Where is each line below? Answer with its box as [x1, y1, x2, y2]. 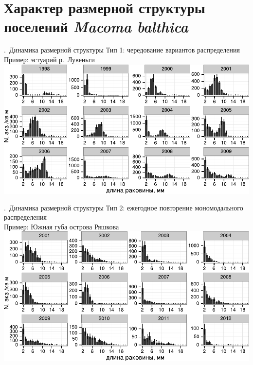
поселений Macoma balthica [4, 17, 188, 37]
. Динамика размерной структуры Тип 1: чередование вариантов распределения [4, 45, 240, 55]
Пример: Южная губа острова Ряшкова [4, 221, 119, 231]
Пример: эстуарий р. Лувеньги [4, 54, 95, 64]
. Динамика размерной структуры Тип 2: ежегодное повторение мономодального [4, 202, 243, 212]
